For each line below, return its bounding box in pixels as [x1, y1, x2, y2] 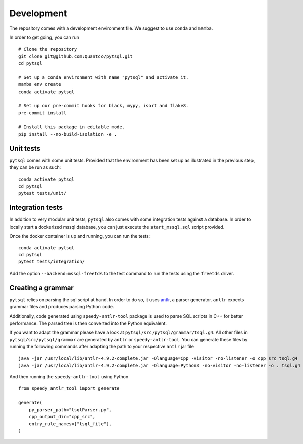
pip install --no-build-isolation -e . [18, 131, 117, 137]
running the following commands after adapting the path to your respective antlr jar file [9, 343, 194, 349]
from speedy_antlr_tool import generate [18, 385, 120, 391]
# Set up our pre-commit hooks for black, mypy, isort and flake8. [18, 103, 189, 109]
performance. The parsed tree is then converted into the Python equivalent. [9, 320, 167, 326]
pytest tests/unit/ [18, 190, 67, 196]
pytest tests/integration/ [18, 259, 85, 265]
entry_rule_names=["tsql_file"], [28, 421, 112, 427]
